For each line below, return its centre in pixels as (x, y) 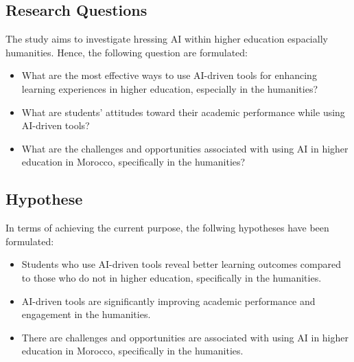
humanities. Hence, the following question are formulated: (127, 52)
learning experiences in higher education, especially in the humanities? (170, 88)
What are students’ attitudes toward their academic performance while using (183, 112)
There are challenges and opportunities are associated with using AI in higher (185, 337)
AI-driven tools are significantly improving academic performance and (168, 301)
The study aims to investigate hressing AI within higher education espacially (167, 39)
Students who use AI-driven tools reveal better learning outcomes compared (181, 264)
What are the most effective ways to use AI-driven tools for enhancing (169, 75)
